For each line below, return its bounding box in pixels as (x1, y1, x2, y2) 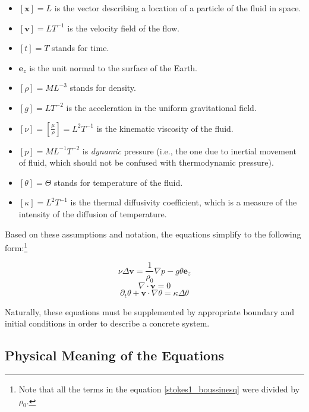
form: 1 (5, 240, 28, 253)
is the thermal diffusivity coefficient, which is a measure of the (70, 196, 297, 208)
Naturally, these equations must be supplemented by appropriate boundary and (5, 305, 295, 318)
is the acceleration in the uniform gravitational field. (66, 101, 257, 113)
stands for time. (52, 42, 109, 54)
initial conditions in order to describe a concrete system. (5, 317, 210, 329)
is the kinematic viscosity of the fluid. (96, 122, 234, 134)
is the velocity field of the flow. (67, 21, 179, 34)
